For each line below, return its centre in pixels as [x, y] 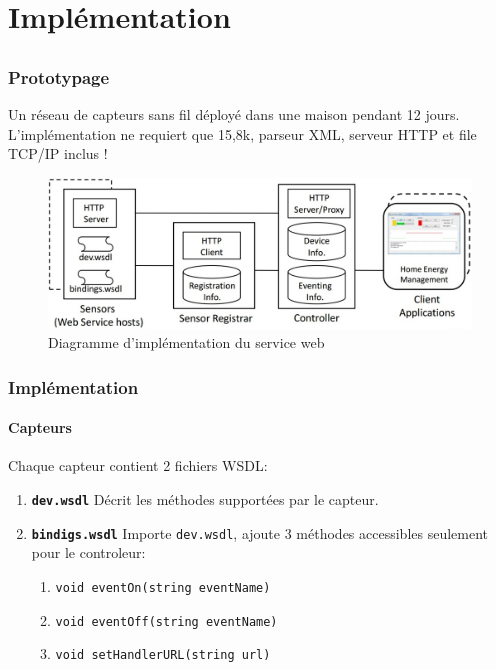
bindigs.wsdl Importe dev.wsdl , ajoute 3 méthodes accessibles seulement [260, 532]
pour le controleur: [88, 552]
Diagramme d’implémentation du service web [186, 342]
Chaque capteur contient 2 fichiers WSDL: [138, 465]
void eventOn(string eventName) [163, 587]
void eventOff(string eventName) [166, 621]
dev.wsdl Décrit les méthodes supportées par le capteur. [205, 498]
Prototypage [59, 76]
